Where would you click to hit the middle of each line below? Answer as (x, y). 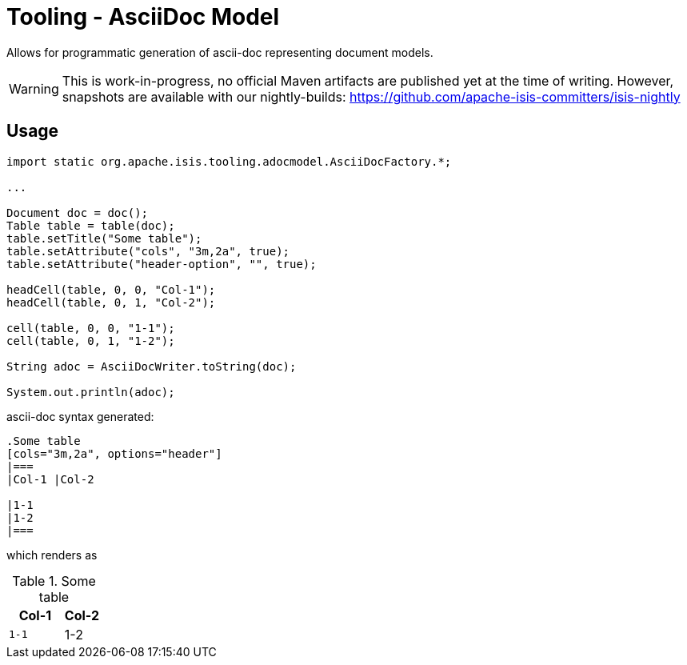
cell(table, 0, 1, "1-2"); (91, 341)
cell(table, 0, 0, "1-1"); (91, 328)
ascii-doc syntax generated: (80, 416)
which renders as (52, 555)
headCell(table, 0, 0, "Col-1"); (111, 289)
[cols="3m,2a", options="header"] (114, 453)
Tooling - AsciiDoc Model (143, 17)
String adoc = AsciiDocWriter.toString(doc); (152, 366)
